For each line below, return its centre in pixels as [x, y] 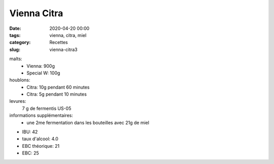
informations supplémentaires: [41, 115]
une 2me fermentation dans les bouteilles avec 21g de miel [88, 122]
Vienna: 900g [41, 66]
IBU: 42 [30, 132]
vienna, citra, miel [68, 35]
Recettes [59, 43]
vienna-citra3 [64, 49]
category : [20, 43]
